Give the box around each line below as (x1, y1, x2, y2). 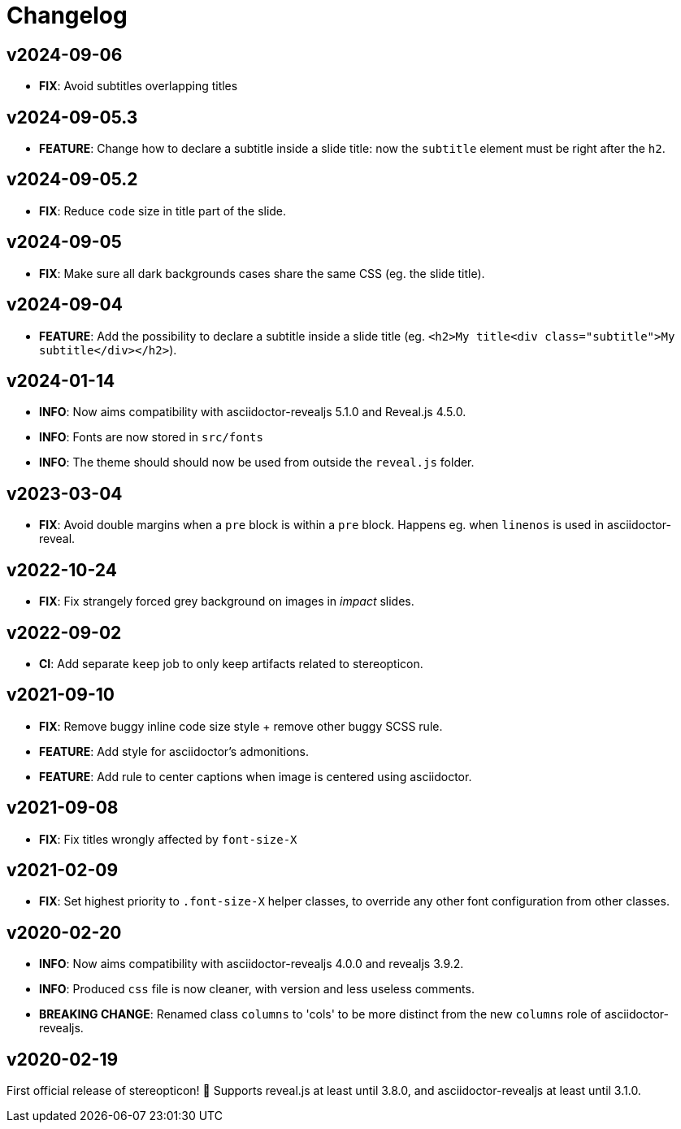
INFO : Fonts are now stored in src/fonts (39, 430, 263, 445)
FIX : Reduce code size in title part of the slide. (39, 203, 287, 218)
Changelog (7, 2, 128, 29)
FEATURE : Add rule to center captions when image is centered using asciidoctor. (39, 769, 472, 784)
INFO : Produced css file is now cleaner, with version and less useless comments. (39, 982, 475, 997)
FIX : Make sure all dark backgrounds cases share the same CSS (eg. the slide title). (39, 266, 485, 280)
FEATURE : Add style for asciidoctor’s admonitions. (39, 744, 310, 758)
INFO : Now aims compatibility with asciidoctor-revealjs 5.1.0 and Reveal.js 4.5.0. (39, 405, 466, 419)
